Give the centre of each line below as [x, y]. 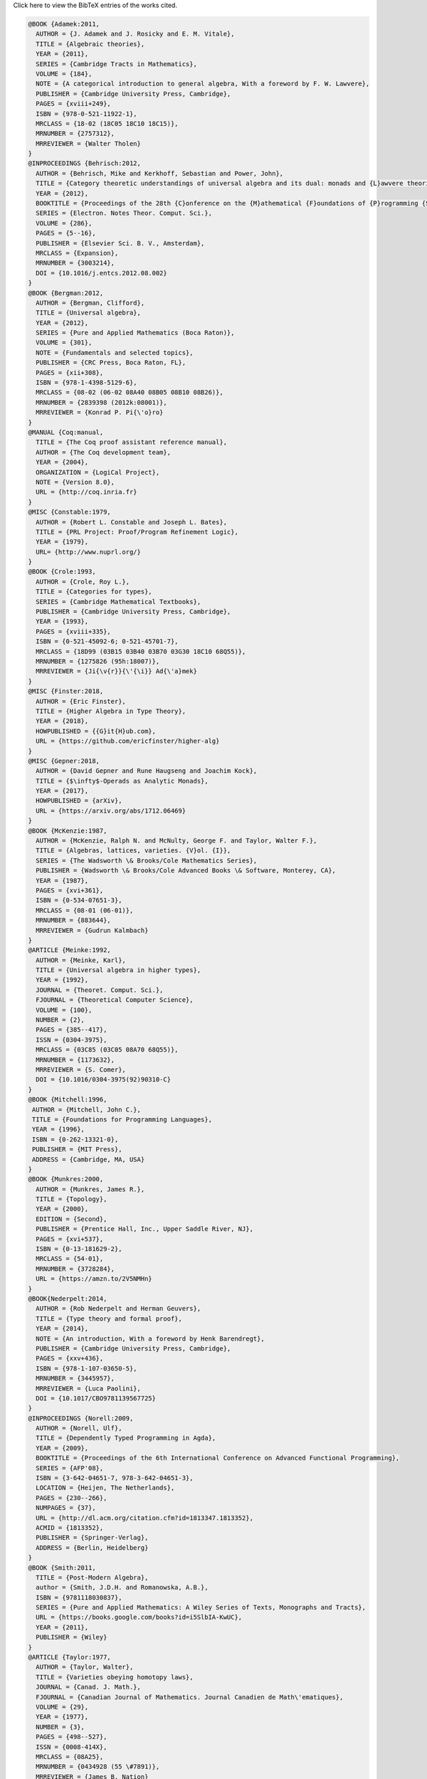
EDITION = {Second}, [72, 1219]
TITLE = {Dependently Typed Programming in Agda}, [126, 1438]
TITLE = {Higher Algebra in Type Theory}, [111, 711]
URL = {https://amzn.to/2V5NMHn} [94, 1279]
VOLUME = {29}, [62, 1707]
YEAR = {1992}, [62, 980]
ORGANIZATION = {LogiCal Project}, [98, 472]
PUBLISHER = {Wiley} [72, 1637]
